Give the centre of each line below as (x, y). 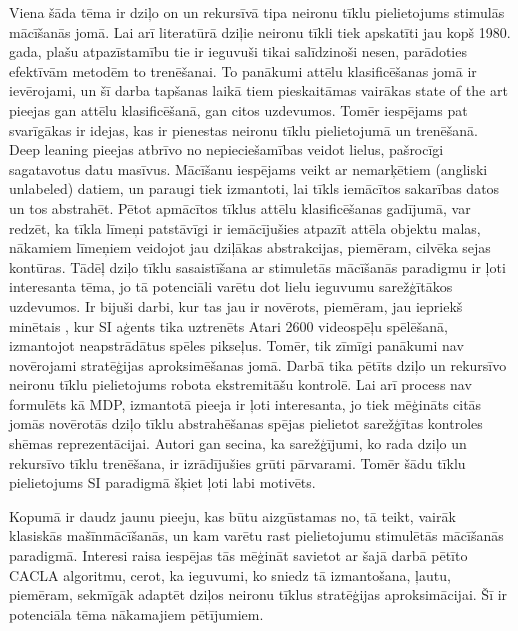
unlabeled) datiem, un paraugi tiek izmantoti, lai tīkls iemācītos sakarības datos (254, 188)
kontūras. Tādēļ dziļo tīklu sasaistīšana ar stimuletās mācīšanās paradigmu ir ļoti (257, 266)
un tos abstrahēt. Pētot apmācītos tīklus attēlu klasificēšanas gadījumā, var (240, 207)
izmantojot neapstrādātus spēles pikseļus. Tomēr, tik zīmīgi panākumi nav (236, 345)
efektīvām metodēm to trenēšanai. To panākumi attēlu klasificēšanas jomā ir (243, 70)
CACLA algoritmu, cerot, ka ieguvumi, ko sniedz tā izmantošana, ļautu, (230, 574)
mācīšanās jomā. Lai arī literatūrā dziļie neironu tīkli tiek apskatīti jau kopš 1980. (260, 31)
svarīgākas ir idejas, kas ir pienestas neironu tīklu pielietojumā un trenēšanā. (243, 129)
